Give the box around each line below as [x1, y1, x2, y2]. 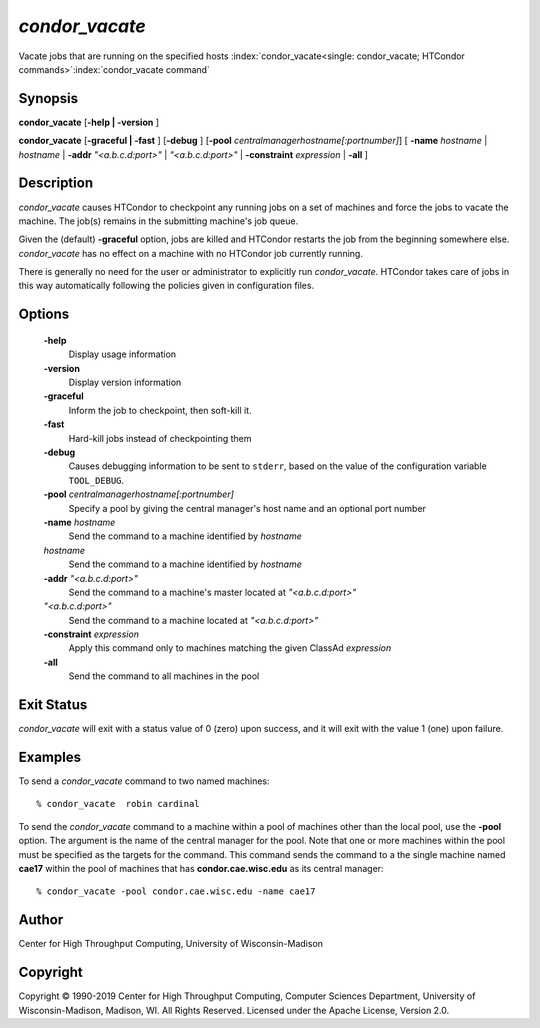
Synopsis [18, 90, 79, 107]
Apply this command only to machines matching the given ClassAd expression [68, 642, 392, 654]
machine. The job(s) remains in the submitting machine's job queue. [18, 215, 299, 227]
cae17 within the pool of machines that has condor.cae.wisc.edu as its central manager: [18, 863, 384, 875]
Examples [18, 748, 82, 765]
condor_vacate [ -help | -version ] [18, 116, 160, 128]
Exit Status [18, 696, 88, 714]
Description [18, 175, 94, 192]
